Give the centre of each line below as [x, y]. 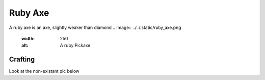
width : [28, 38]
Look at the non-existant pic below [44, 71]
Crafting [22, 60]
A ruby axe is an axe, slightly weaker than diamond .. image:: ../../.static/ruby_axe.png [95, 27]
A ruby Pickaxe [75, 45]
